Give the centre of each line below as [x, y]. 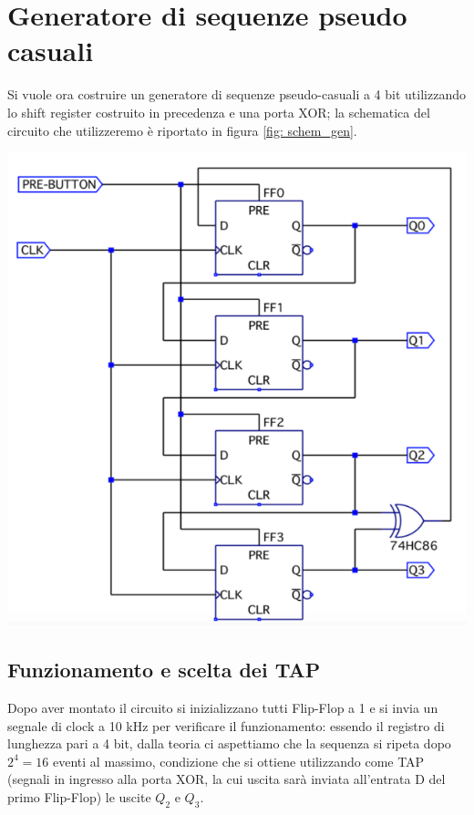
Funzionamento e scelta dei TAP [164, 670]
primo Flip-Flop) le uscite [79, 797]
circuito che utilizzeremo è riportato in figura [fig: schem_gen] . [182, 130]
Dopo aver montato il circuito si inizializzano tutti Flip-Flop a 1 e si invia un [223, 708]
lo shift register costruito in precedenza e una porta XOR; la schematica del [219, 112]
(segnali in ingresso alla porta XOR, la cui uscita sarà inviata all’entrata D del [227, 779]
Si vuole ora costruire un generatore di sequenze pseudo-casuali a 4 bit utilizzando [237, 94]
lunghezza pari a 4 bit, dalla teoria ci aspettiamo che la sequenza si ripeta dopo [229, 743]
